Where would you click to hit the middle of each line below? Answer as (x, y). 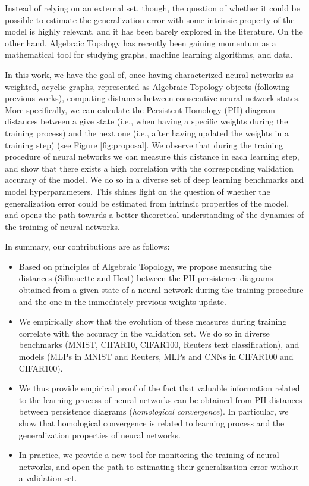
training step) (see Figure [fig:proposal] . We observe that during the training (144, 144)
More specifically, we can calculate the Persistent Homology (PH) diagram (140, 109)
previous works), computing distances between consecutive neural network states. (153, 98)
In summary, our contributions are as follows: (87, 246)
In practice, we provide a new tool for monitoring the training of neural (149, 455)
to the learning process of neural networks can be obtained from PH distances (160, 399)
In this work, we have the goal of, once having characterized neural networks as (149, 74)
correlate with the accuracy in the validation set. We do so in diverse (144, 333)
